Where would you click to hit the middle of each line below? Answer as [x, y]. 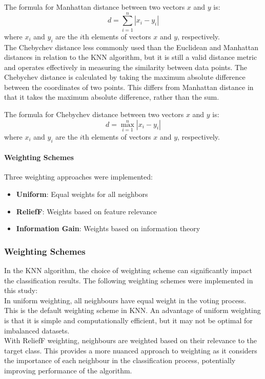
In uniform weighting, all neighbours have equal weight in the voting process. [125, 300]
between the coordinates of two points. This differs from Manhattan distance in [129, 87]
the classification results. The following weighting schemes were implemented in [129, 280]
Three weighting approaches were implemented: [78, 177]
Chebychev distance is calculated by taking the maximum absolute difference [125, 77]
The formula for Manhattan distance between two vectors [95, 7]
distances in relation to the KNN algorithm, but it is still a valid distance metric [131, 57]
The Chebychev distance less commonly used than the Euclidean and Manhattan [131, 47]
